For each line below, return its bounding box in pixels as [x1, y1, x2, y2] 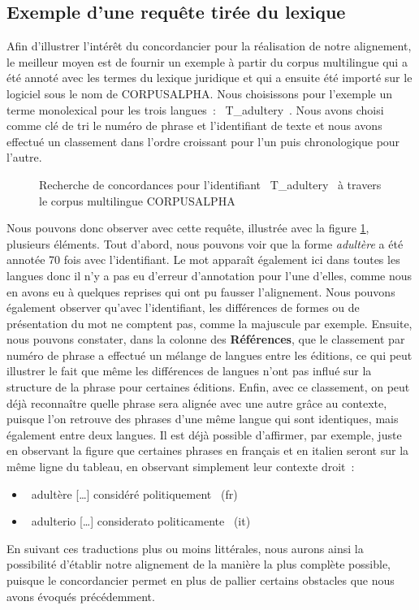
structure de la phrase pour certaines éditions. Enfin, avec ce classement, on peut [6, 379, 410, 396]
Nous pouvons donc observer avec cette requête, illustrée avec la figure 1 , [6, 219, 369, 236]
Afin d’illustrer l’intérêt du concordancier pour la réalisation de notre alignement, [6, 37, 412, 54]
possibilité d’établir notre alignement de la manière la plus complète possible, [6, 556, 391, 573]
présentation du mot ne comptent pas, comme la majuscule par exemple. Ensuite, [6, 314, 413, 331]
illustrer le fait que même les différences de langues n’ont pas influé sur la [6, 362, 372, 379]
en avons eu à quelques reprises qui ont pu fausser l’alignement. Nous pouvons [6, 283, 395, 300]
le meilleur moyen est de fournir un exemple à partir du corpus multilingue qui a [6, 53, 408, 70]
